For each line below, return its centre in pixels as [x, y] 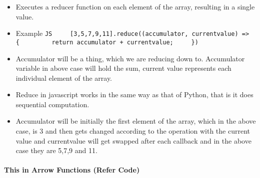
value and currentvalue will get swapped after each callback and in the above [133, 140]
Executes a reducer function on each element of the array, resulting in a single [135, 6]
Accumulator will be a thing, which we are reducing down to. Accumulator [130, 58]
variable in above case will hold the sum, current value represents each [123, 68]
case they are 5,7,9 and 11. [56, 150]
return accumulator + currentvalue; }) [125, 42]
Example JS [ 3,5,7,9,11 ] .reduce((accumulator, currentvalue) [127, 33]
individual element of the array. [64, 78]
